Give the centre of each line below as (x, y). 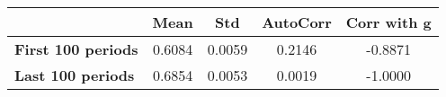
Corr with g (388, 22)
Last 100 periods (75, 75)
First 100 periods (76, 49)
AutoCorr (297, 22)
